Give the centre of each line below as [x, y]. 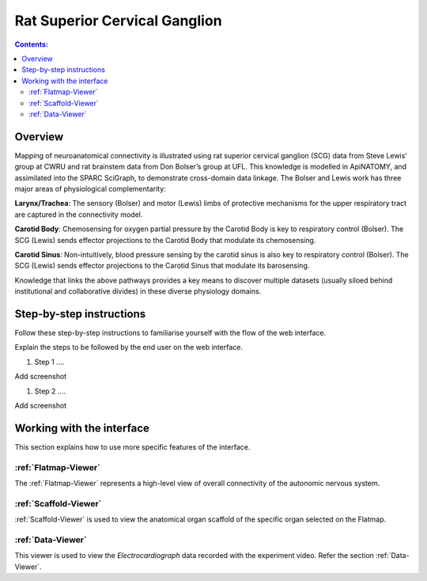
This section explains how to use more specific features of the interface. [132, 446]
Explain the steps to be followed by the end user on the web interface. [129, 347]
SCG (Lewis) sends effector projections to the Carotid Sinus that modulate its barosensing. [162, 266]
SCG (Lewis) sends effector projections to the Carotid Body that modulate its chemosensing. [165, 240]
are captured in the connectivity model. [79, 215]
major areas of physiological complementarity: [90, 188]
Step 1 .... [49, 362]
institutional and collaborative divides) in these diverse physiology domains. [138, 291]
